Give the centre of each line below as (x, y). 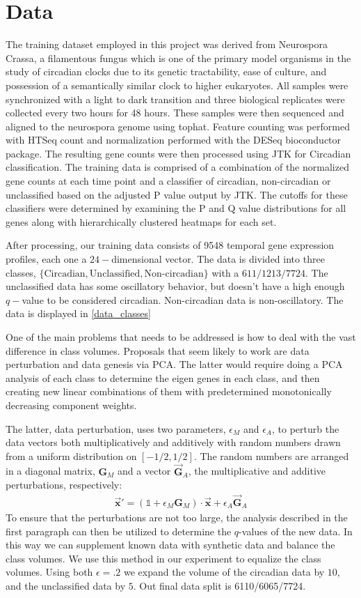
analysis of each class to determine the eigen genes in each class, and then (163, 377)
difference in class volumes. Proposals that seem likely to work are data (158, 350)
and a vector (144, 471)
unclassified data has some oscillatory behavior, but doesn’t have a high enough (175, 286)
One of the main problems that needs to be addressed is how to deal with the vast (181, 337)
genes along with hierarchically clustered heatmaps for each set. (141, 221)
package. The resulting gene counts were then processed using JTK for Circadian (178, 153)
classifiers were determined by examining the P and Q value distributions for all (176, 208)
